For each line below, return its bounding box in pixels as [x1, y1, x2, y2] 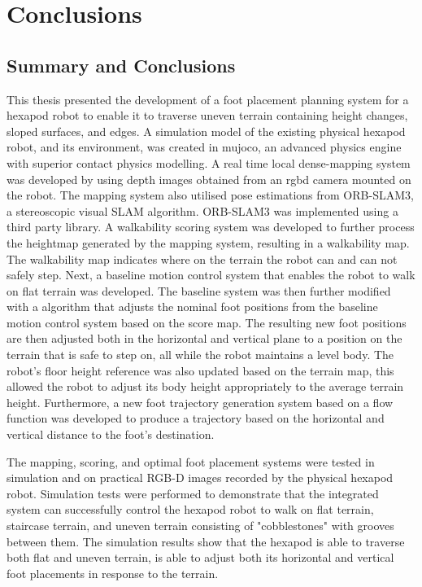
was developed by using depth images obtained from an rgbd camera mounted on [7, 170, 411, 187]
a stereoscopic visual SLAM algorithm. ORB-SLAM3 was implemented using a [7, 202, 398, 219]
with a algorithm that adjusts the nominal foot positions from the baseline [7, 298, 378, 315]
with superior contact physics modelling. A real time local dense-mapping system [7, 154, 411, 171]
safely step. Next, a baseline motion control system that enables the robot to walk [7, 266, 415, 283]
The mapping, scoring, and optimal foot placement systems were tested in [7, 453, 375, 470]
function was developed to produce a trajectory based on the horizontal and [7, 410, 385, 427]
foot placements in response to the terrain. [7, 564, 219, 581]
